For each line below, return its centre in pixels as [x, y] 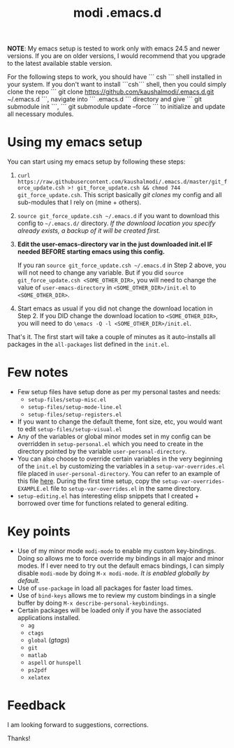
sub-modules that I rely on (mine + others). [79, 202]
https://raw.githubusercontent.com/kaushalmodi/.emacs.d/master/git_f [122, 182]
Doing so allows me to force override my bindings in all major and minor [120, 558]
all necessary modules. [41, 114]
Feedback [37, 706]
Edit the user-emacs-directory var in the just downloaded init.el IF [115, 244]
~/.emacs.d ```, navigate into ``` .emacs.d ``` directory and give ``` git [105, 99]
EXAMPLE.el [33, 489]
